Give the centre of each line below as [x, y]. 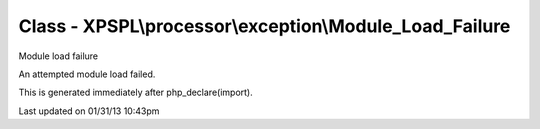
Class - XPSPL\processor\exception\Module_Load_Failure [264, 26]
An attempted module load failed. [87, 74]
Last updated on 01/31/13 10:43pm [89, 111]
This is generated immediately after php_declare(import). [136, 92]
